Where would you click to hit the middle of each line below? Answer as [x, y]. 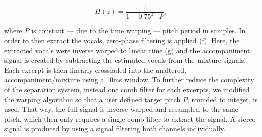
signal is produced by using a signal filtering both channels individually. [115, 129]
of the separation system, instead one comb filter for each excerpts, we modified [127, 89]
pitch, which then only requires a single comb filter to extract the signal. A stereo [130, 119]
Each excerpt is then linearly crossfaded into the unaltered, [95, 70]
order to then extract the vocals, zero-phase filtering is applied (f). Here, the [122, 40]
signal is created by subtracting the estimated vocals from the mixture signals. [125, 60]
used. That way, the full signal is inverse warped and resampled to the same [121, 109]
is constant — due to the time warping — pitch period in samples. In [139, 30]
